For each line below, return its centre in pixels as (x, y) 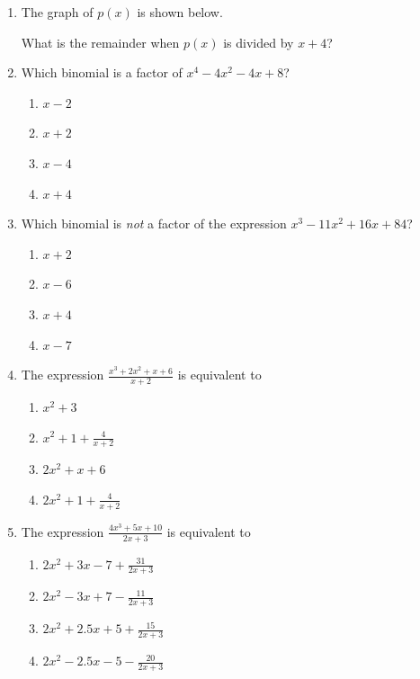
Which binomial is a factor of (102, 72)
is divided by (259, 42)
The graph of (57, 12)
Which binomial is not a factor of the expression (154, 223)
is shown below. (180, 12)
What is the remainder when (100, 42)
